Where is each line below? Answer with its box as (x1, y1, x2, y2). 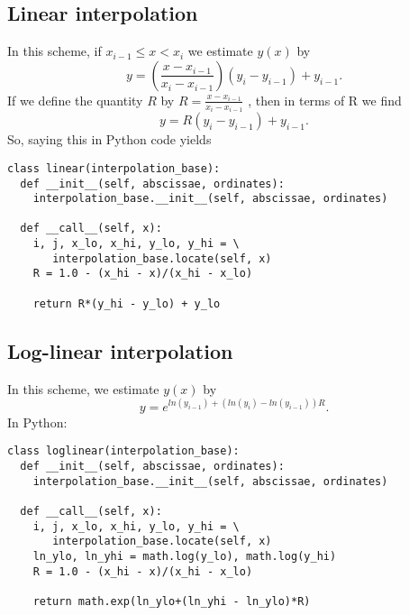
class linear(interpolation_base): (7, 161, 221, 175)
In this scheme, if (7, 41, 102, 60)
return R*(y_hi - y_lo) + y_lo (32, 297, 221, 310)
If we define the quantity (7, 90, 143, 109)
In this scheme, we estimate (7, 379, 159, 398)
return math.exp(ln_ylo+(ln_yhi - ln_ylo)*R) (32, 594, 311, 608)
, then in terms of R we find (248, 90, 402, 109)
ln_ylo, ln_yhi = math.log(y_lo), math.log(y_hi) (32, 549, 337, 563)
